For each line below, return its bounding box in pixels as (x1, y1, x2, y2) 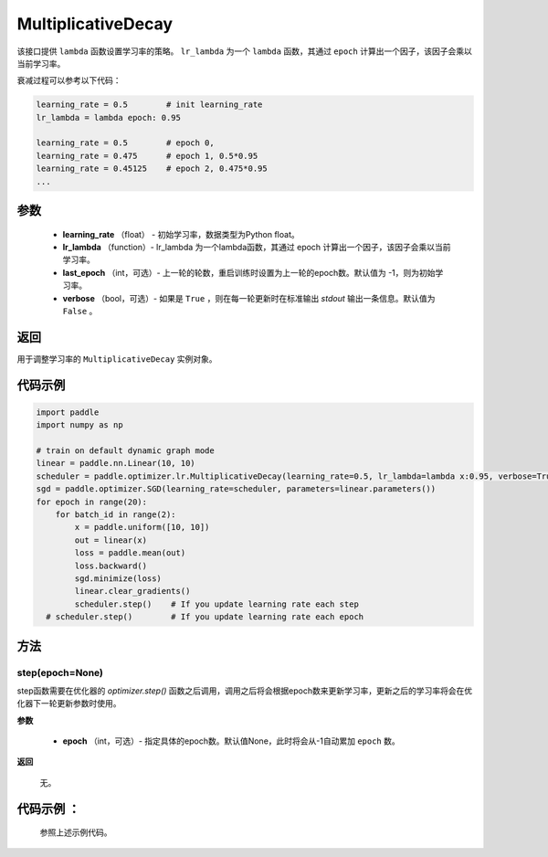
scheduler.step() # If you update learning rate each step (74, 598, 360, 609)
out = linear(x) (74, 534, 148, 545)
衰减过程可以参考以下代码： (16, 75, 121, 86)
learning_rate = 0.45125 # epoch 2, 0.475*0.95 (36, 164, 269, 174)
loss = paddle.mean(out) (74, 548, 186, 558)
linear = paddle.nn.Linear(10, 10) (36, 458, 195, 469)
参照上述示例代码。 (39, 827, 112, 838)
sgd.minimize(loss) (74, 573, 162, 584)
